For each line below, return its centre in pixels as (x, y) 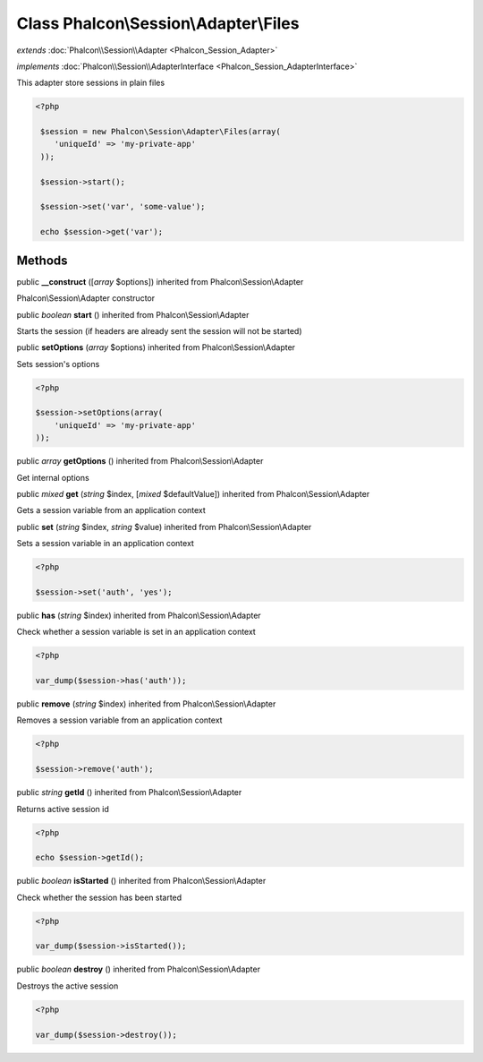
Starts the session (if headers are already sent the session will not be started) (160, 330)
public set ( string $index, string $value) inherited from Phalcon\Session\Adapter (164, 527)
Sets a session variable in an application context (105, 544)
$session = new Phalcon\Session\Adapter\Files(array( (161, 132)
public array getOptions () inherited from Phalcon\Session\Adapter (140, 461)
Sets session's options (58, 364)
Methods (42, 260)
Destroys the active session (68, 986)
